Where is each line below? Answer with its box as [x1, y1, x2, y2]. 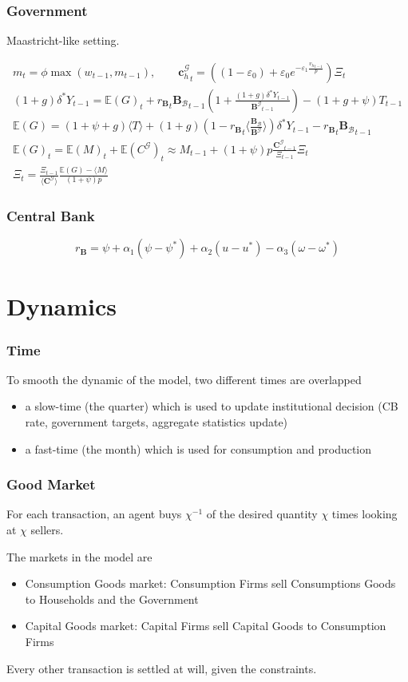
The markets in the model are [6, 548, 153, 565]
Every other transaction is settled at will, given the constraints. [6, 660, 317, 676]
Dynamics [6, 290, 117, 323]
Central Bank [6, 205, 95, 225]
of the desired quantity [206, 506, 318, 522]
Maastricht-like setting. [6, 32, 120, 49]
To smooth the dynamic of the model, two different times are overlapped [6, 371, 362, 387]
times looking [331, 506, 398, 522]
